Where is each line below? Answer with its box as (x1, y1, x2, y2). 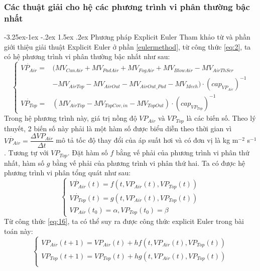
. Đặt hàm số (67, 147, 108, 158)
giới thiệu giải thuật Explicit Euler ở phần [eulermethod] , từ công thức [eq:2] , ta (4, 41, 251, 52)
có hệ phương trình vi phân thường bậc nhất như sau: (4, 51, 170, 62)
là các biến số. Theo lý (186, 113, 256, 123)
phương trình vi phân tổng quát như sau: (4, 167, 131, 178)
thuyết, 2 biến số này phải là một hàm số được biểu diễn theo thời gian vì (4, 123, 232, 133)
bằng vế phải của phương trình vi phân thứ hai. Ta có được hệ (52, 157, 245, 168)
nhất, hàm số (4, 157, 45, 168)
